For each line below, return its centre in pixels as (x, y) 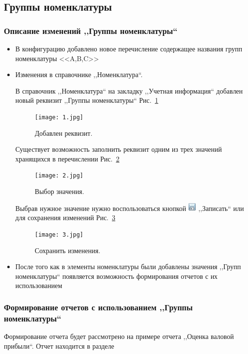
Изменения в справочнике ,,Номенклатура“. (79, 74)
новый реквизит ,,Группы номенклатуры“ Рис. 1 (87, 100)
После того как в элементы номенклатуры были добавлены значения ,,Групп (128, 266)
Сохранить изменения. (68, 250)
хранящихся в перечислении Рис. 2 (67, 158)
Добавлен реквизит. (63, 133)
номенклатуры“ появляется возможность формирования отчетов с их (116, 276)
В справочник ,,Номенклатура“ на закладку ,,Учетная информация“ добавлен (129, 90)
